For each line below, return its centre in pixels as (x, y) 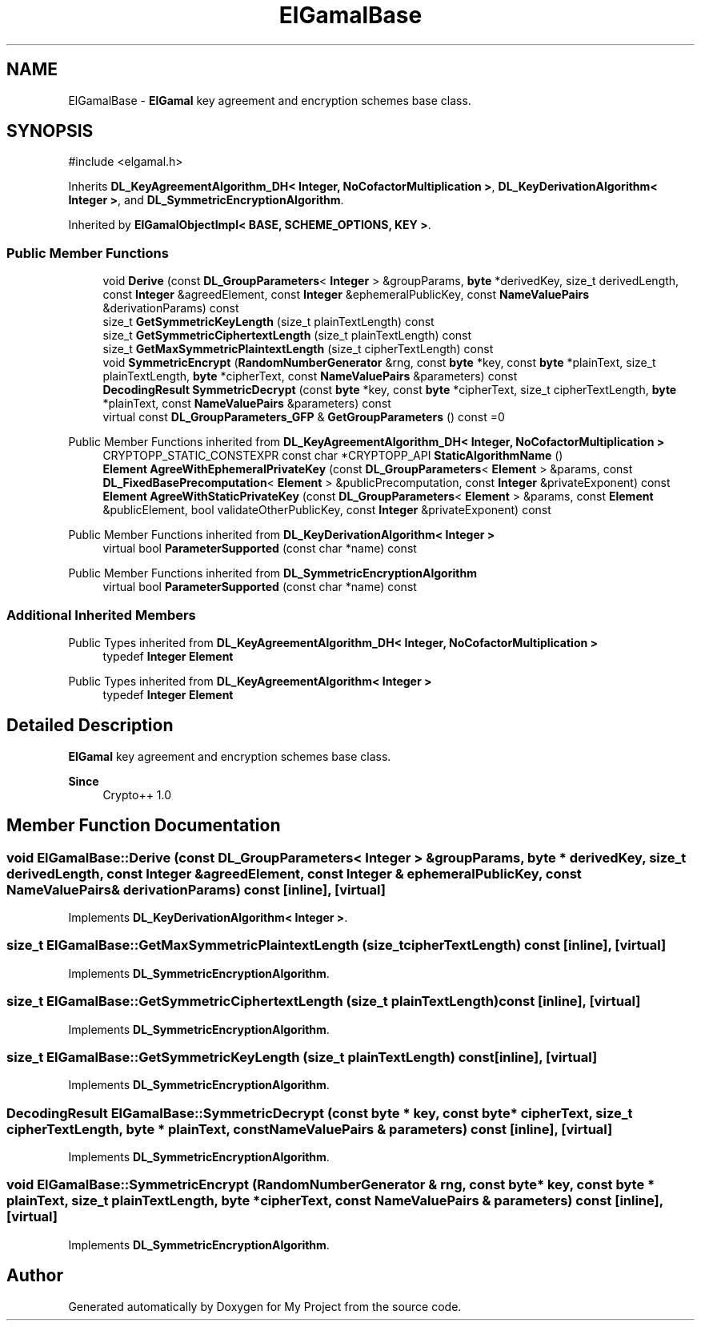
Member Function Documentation (144, 826)
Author (35, 1276)
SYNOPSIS (50, 131)
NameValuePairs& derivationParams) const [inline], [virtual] (196, 889)
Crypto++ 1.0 (137, 794)
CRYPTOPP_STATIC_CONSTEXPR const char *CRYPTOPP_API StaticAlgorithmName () (333, 456)
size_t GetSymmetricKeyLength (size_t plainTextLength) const (268, 322)
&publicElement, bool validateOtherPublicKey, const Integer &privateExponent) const (327, 510)
